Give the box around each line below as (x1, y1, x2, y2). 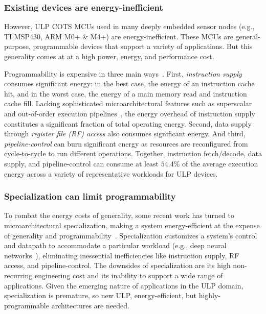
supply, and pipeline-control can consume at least (4, 158, 159, 168)
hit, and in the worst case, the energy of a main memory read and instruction (4, 88, 247, 99)
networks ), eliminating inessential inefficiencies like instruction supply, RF (4, 250, 239, 260)
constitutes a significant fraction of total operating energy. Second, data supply (4, 118, 252, 129)
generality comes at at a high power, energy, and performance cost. (4, 51, 214, 61)
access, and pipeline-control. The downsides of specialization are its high (4, 260, 231, 271)
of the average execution (182, 158, 258, 168)
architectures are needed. (51, 300, 129, 310)
